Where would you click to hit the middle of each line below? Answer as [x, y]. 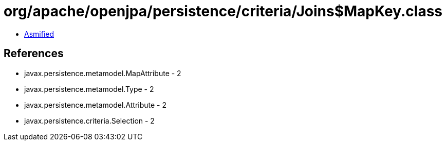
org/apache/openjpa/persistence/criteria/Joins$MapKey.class [223, 11]
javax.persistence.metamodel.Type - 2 [89, 89]
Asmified [39, 34]
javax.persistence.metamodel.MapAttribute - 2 [103, 73]
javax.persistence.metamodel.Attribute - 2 [96, 105]
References [34, 54]
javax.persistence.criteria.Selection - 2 [89, 120]
